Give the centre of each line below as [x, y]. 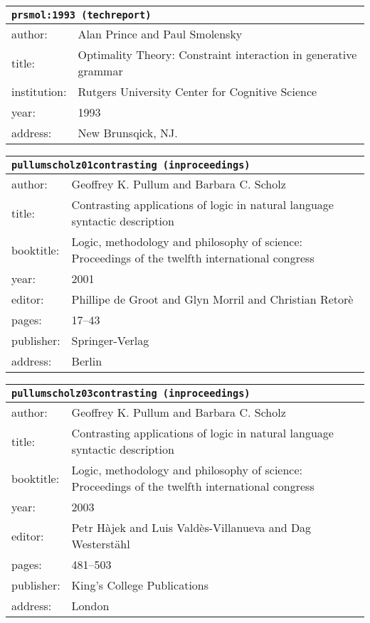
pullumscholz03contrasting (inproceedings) [131, 393]
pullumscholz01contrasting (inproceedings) [131, 165]
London [90, 606]
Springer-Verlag [110, 340]
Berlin [87, 361]
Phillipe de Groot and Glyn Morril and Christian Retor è [212, 299]
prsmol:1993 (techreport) [81, 15]
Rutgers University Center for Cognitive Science [197, 91]
